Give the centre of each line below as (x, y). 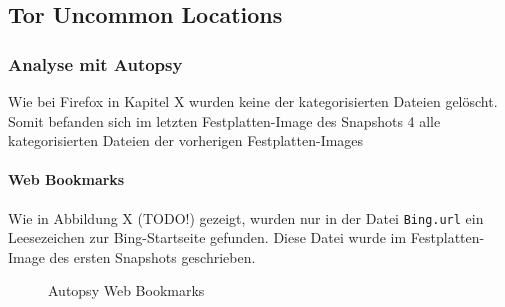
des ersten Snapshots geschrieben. (152, 256)
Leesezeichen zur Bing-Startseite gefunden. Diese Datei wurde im (207, 237)
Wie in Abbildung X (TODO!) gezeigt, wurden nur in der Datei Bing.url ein (246, 217)
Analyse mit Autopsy (95, 63)
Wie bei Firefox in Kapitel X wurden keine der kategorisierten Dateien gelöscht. (253, 101)
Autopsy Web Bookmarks (126, 290)
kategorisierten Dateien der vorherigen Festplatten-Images (186, 140)
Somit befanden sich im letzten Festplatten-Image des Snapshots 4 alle (224, 120)
